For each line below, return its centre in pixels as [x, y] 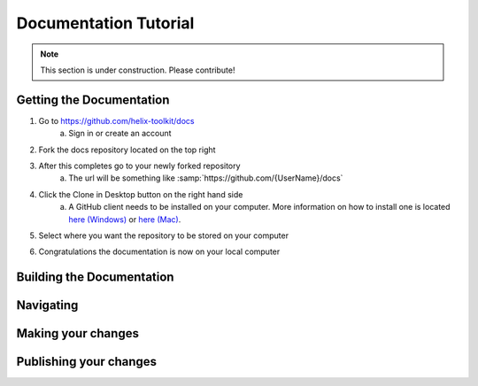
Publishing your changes [87, 362]
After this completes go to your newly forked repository [139, 166]
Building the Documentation [95, 278]
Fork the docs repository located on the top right [127, 150]
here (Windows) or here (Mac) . [125, 219]
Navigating [47, 305]
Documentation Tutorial [105, 23]
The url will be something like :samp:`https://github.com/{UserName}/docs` [206, 178]
